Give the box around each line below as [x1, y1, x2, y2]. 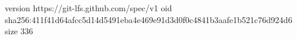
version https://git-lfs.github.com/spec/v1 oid [5, 2, 172, 14]
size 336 [5, 25, 33, 37]
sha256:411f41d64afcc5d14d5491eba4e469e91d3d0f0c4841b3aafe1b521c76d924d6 [5, 13, 292, 25]
